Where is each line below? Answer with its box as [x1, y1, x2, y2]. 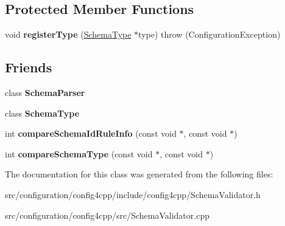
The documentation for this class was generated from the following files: [5, 168, 273, 180]
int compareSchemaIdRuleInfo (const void [5, 127, 177, 140]
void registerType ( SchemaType [5, 28, 132, 41]
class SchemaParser [5, 86, 85, 98]
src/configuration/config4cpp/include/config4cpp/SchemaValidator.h [5, 188, 261, 200]
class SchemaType [5, 106, 80, 119]
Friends [5, 58, 52, 77]
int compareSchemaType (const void [5, 147, 153, 160]
